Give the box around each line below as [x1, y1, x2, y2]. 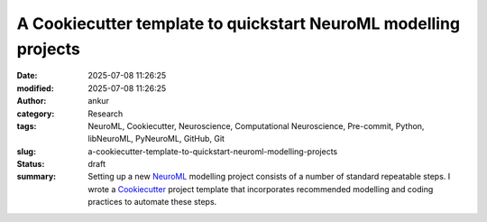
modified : [16, 82, 54, 94]
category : [16, 108, 55, 119]
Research [87, 108, 124, 119]
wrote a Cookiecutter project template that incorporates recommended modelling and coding [87, 183, 434, 194]
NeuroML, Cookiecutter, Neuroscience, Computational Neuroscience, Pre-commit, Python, [87, 120, 425, 131]
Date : [16, 70, 38, 81]
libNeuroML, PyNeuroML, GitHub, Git [87, 134, 225, 144]
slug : [16, 145, 36, 157]
